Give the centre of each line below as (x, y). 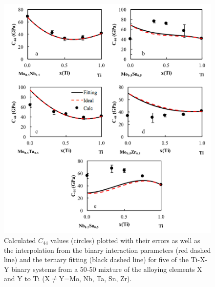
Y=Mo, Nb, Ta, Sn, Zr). (95, 278)
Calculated (20, 240)
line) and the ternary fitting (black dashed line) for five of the (96, 259)
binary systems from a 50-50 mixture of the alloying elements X (107, 269)
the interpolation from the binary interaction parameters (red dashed (107, 250)
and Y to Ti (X (27, 278)
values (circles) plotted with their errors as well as (125, 240)
